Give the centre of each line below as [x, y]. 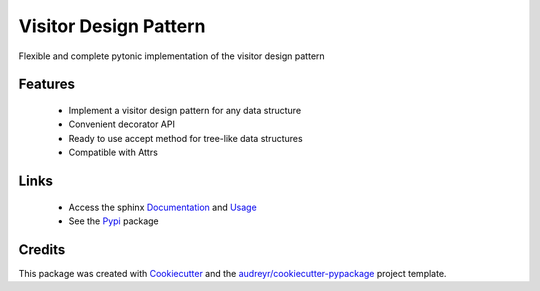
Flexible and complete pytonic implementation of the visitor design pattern [171, 56]
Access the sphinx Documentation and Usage [162, 207]
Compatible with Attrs [113, 152]
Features [46, 84]
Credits [42, 249]
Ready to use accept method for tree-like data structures [186, 138]
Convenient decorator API [121, 124]
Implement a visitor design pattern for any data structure [185, 110]
